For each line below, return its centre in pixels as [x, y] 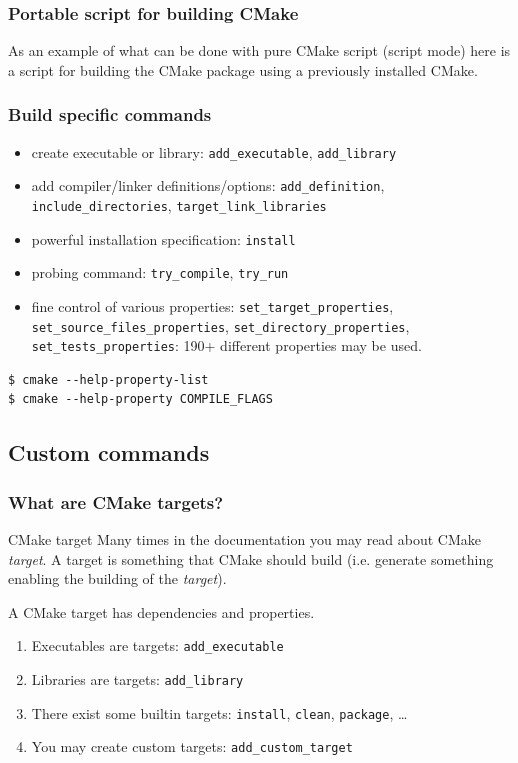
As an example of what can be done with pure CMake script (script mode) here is [259, 50]
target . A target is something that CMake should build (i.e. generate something [251, 558]
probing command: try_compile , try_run [160, 272]
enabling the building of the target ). [117, 578]
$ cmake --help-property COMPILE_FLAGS [140, 399]
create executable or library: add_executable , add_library [214, 151]
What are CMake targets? [116, 501]
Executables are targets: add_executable [157, 645]
